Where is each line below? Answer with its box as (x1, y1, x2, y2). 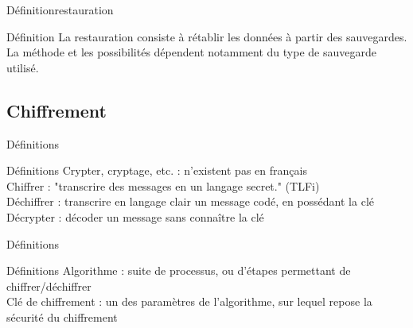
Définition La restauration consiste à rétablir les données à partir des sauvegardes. (6, 28, 407, 44)
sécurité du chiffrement (6, 308, 118, 325)
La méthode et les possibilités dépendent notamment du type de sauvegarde (6, 44, 376, 60)
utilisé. (6, 59, 39, 75)
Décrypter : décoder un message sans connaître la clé (6, 208, 264, 225)
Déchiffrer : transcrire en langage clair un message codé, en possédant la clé (6, 193, 374, 210)
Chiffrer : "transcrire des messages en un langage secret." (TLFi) (6, 177, 320, 194)
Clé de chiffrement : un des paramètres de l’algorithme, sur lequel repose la (6, 293, 372, 310)
